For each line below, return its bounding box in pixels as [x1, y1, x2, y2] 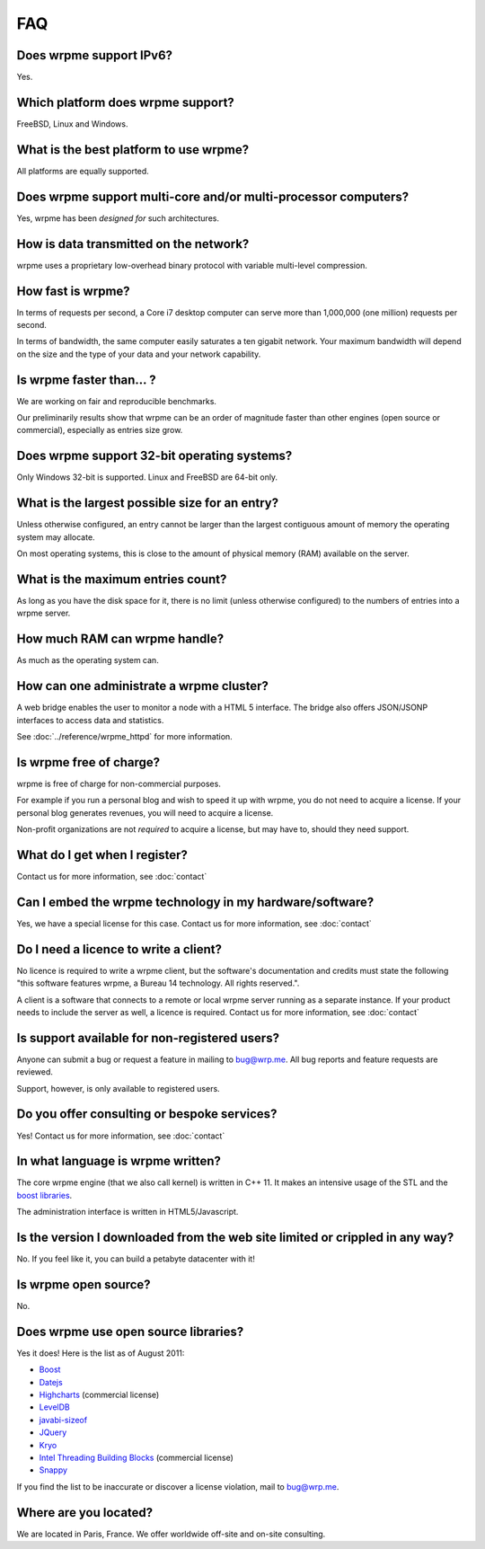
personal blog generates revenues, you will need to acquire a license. [16, 807, 274, 818]
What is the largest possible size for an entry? [16, 495, 278, 511]
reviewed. [16, 1067, 54, 1077]
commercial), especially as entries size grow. [16, 425, 183, 436]
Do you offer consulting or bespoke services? [16, 1106, 278, 1122]
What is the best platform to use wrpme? [16, 142, 250, 157]
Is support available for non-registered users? [16, 1030, 280, 1046]
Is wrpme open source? [16, 1277, 152, 1292]
